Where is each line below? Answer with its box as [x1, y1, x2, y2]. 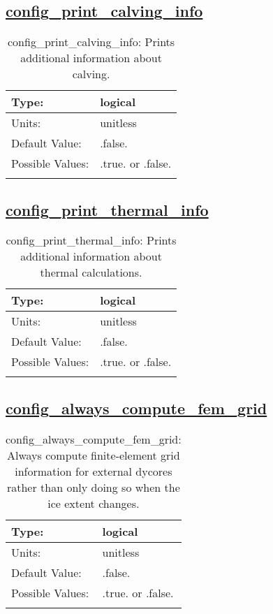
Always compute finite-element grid [7, 446, 180, 463]
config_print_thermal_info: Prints [6, 232, 177, 249]
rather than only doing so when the [6, 478, 180, 495]
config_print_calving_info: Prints [7, 34, 175, 50]
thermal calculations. [40, 264, 142, 281]
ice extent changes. [47, 495, 140, 511]
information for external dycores [15, 462, 172, 479]
